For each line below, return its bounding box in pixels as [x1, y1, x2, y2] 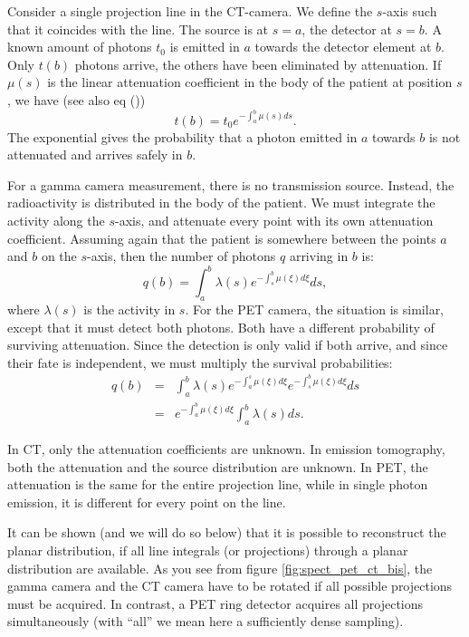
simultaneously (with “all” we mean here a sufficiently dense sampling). [7, 612, 404, 631]
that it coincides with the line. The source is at [7, 19, 269, 38]
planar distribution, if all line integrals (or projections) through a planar [7, 541, 408, 560]
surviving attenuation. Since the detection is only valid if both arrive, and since [7, 335, 448, 354]
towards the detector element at [254, 37, 432, 56]
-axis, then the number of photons [87, 246, 276, 265]
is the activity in [83, 300, 176, 319]
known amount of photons [7, 37, 152, 56]
